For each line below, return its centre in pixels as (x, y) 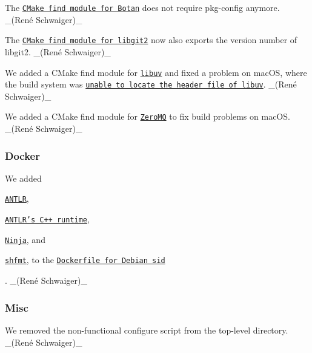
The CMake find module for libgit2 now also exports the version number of (151, 40)
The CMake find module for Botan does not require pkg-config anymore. (142, 7)
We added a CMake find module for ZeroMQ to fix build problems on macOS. (148, 116)
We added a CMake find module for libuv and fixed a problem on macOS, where (156, 72)
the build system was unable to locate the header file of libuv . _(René (151, 84)
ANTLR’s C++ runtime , (47, 219)
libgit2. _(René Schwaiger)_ (58, 51)
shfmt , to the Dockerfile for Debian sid (85, 260)
